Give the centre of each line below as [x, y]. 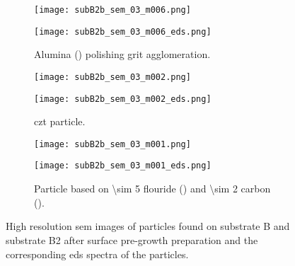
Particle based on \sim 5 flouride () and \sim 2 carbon [152, 189]
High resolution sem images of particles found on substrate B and [148, 226]
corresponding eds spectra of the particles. [97, 254]
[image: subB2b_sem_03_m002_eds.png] [123, 99]
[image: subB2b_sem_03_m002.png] [112, 77]
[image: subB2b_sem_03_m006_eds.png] [123, 31]
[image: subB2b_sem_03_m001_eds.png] [123, 166]
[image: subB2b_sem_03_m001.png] [112, 144]
